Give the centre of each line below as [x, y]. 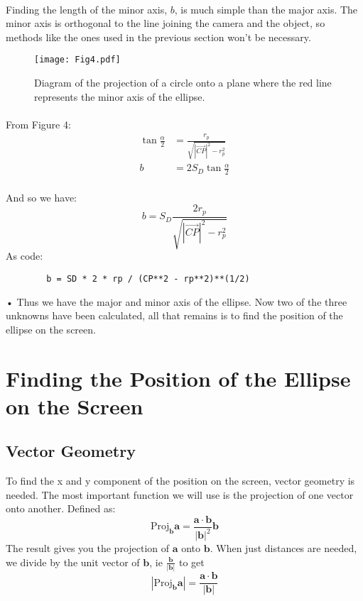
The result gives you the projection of [88, 548]
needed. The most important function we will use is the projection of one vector [180, 494]
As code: [25, 256]
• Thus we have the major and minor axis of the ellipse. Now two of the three [177, 301]
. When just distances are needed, [283, 548]
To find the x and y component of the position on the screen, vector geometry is [180, 481]
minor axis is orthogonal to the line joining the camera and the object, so [166, 23]
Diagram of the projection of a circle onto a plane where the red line [183, 83]
